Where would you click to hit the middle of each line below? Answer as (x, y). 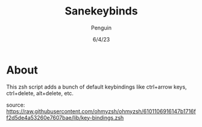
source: (16, 105)
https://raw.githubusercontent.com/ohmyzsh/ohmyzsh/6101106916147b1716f (101, 111)
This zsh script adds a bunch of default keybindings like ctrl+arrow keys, (96, 87)
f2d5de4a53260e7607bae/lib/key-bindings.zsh (65, 117)
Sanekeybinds (101, 11)
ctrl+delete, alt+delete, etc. (40, 93)
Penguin (101, 28)
